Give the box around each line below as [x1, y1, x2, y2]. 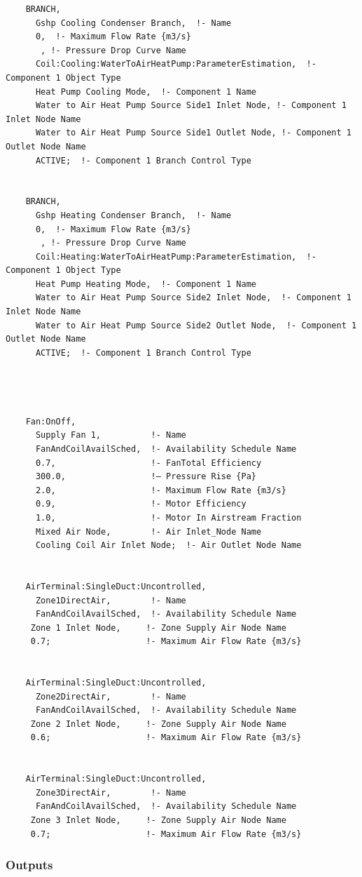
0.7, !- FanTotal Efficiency [35, 457, 262, 468]
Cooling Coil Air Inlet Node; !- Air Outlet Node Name [35, 540, 302, 551]
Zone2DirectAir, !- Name [35, 691, 186, 702]
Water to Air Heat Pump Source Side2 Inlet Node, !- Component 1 [35, 293, 351, 303]
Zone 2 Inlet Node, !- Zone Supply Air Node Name [30, 718, 286, 729]
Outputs [6, 856, 53, 873]
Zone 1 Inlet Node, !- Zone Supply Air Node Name [30, 622, 286, 633]
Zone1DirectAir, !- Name [35, 595, 186, 605]
